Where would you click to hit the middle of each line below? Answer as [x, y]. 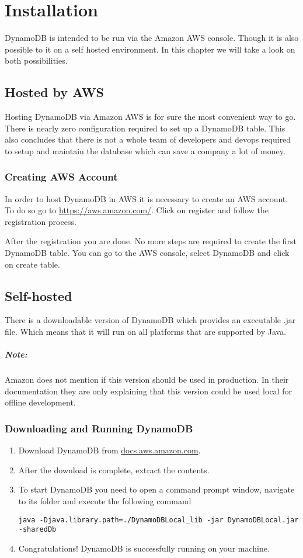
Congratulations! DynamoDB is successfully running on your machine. [144, 548]
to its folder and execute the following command [105, 501]
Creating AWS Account [61, 177]
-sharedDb [37, 530]
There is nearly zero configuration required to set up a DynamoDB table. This [145, 128]
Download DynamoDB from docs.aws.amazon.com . [109, 450]
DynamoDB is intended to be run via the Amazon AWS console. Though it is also [152, 38]
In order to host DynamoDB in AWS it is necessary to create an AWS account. [147, 198]
